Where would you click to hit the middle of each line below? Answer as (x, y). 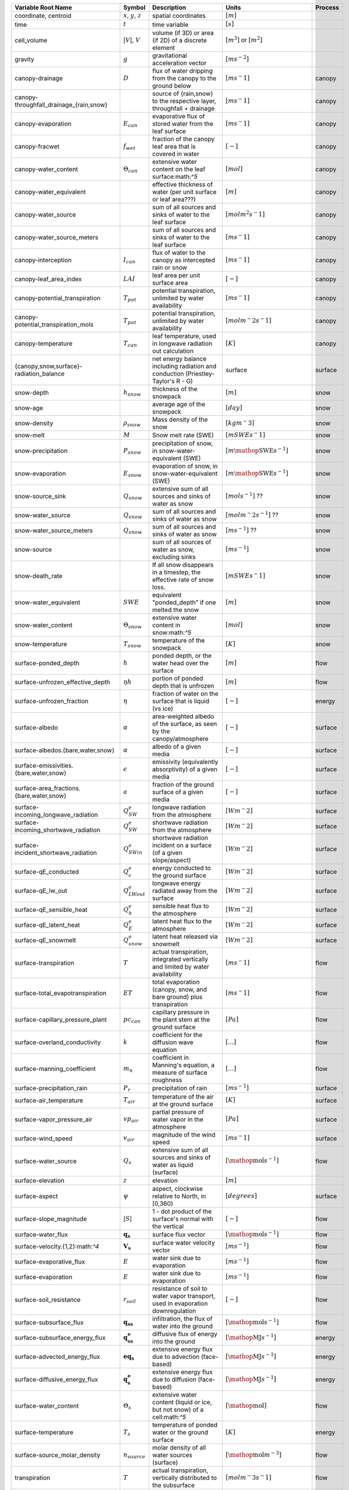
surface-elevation (40, 1180)
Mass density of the (180, 419)
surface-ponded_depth (47, 663)
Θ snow (133, 625)
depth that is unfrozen (183, 686)
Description (169, 7)
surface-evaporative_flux (50, 1262)
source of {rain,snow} (183, 94)
